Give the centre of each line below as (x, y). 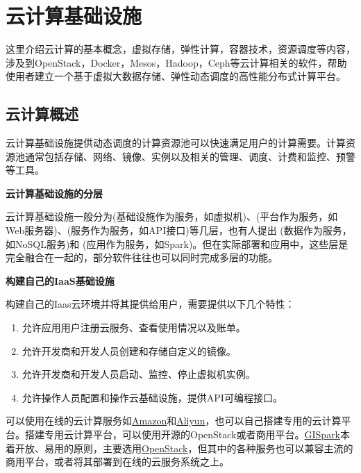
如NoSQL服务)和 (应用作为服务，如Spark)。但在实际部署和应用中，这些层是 (177, 243)
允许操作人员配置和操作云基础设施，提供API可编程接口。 (152, 397)
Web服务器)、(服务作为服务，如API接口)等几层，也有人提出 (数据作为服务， (179, 230)
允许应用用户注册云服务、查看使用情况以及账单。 (134, 327)
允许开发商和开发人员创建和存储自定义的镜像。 (129, 350)
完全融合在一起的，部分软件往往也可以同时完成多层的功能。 (142, 257)
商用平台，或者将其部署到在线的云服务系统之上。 (117, 462)
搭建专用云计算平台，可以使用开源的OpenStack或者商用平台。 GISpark (183, 434)
